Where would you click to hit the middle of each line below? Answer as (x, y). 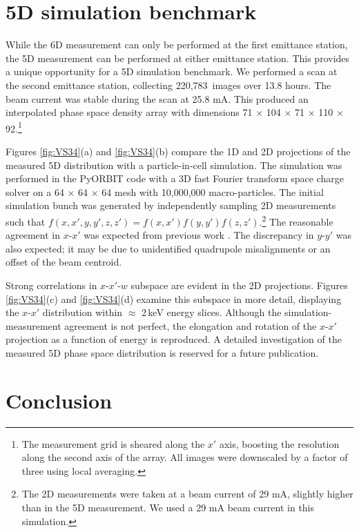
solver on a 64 (35, 191)
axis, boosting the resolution (279, 443)
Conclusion (59, 400)
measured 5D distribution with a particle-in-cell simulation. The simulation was (174, 165)
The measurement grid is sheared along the (113, 443)
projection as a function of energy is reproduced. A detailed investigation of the (174, 339)
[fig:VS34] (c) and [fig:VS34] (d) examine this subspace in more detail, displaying (174, 298)
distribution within (83, 312)
